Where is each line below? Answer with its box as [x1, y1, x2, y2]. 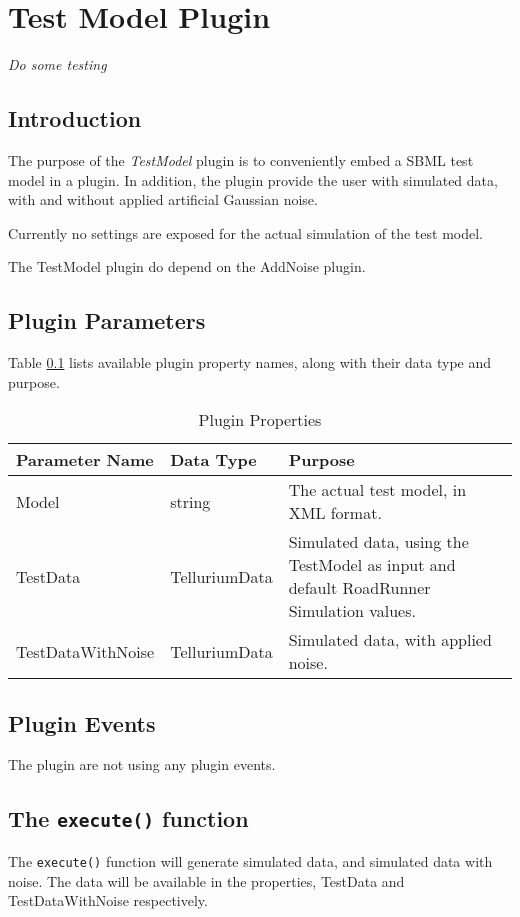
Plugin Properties [198, 408, 322, 432]
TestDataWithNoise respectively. [8, 890, 208, 911]
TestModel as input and [288, 553, 456, 577]
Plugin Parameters [8, 305, 206, 336]
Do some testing [8, 54, 107, 75]
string [170, 489, 211, 513]
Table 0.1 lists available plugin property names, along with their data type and [8, 352, 492, 373]
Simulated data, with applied [288, 628, 492, 652]
